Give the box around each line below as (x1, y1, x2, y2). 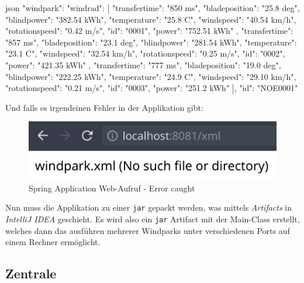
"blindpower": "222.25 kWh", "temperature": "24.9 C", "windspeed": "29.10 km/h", (5, 70, 296, 82)
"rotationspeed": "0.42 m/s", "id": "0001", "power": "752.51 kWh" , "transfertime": (5, 25, 293, 37)
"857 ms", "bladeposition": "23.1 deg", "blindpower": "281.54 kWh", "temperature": (5, 36, 297, 48)
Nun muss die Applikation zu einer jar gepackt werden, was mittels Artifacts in (5, 201, 292, 214)
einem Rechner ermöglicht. (5, 236, 101, 248)
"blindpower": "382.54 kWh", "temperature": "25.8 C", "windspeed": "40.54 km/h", (5, 13, 296, 25)
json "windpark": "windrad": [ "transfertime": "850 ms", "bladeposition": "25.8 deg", (5, 2, 300, 13)
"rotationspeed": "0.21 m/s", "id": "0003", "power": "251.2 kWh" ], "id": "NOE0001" (5, 82, 298, 94)
